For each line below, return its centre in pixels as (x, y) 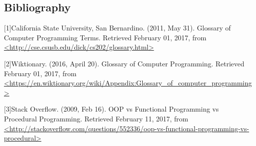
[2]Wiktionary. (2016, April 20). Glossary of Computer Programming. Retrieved (124, 63)
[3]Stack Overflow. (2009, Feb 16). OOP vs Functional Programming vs (112, 109)
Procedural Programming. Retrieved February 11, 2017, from (96, 118)
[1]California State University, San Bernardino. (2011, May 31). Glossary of (117, 28)
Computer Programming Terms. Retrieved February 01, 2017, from (105, 37)
